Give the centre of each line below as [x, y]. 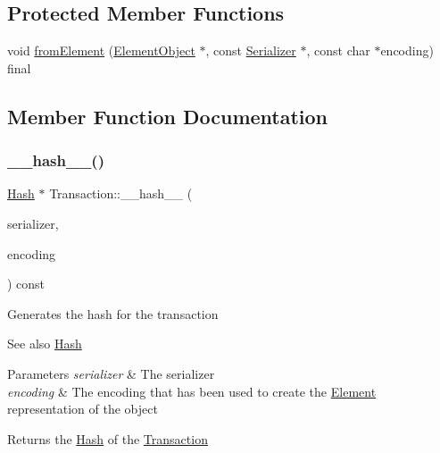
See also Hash [45, 344]
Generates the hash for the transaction [113, 313]
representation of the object [83, 409]
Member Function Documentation [168, 116]
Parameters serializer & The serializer [111, 373]
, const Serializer [251, 50]
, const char [338, 50]
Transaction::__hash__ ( [121, 193]
